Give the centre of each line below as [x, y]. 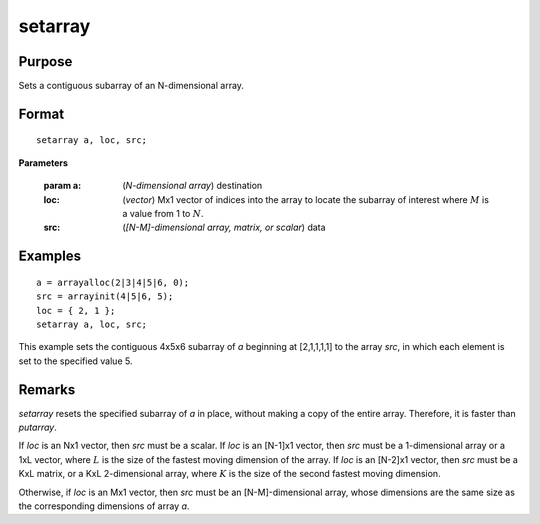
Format [41, 113]
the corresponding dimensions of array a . [104, 506]
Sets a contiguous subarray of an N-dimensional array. [131, 86]
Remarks [47, 389]
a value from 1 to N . [163, 214]
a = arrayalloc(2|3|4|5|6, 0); [113, 282]
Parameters [43, 162]
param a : [62, 186]
